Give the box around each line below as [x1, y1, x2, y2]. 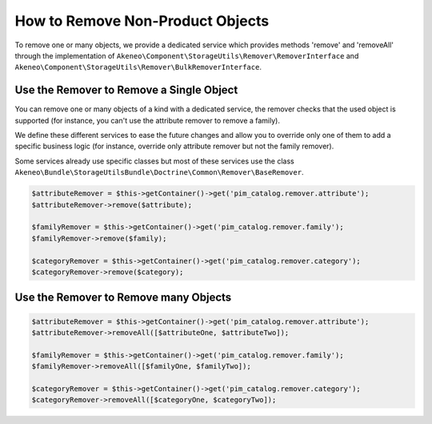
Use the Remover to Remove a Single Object [14, 83, 238, 97]
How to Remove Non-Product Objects [14, 12, 270, 30]
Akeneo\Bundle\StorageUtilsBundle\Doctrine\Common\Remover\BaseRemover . [14, 168, 304, 177]
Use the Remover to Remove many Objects [14, 291, 232, 305]
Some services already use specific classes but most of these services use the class [14, 156, 295, 166]
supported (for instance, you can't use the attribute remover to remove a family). [14, 115, 280, 125]
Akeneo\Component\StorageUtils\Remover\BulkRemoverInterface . [14, 63, 262, 72]
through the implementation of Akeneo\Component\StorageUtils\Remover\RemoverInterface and [14, 50, 359, 60]
